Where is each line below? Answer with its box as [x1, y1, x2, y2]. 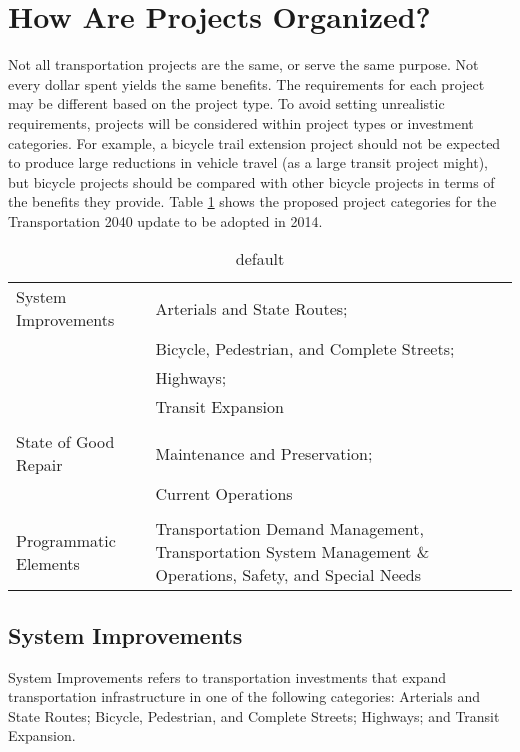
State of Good [16, 430, 115, 454]
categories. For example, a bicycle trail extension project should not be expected [8, 132, 501, 153]
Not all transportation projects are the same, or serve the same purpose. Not [8, 54, 479, 75]
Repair [16, 453, 63, 477]
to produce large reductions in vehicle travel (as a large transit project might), [8, 152, 489, 173]
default [235, 247, 285, 271]
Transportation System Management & [155, 540, 430, 564]
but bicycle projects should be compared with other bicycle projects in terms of [8, 171, 495, 192]
